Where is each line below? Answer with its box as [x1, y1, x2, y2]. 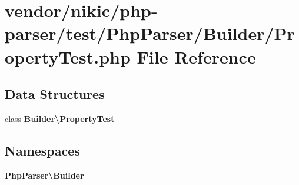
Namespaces [5, 141, 80, 159]
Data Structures [5, 85, 105, 103]
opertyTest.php [5, 44, 131, 68]
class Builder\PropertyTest [5, 112, 115, 124]
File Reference [137, 44, 256, 68]
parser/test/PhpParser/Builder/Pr [5, 21, 295, 45]
